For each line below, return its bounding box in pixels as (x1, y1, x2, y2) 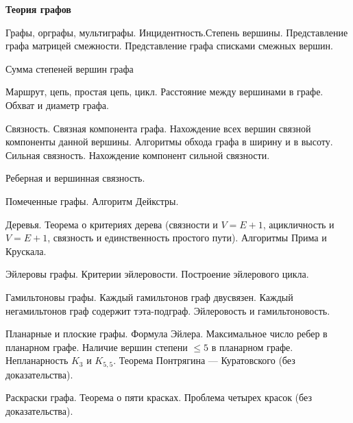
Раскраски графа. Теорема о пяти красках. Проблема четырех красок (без (5, 390, 312, 404)
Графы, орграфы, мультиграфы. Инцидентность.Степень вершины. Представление (5, 25, 348, 39)
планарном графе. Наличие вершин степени (5, 339, 188, 354)
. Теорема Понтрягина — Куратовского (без (113, 353, 295, 367)
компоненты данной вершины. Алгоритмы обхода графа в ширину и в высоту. (5, 134, 333, 149)
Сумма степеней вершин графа (5, 61, 134, 75)
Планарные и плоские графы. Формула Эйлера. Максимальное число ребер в (5, 326, 328, 341)
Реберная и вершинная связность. (5, 171, 145, 185)
